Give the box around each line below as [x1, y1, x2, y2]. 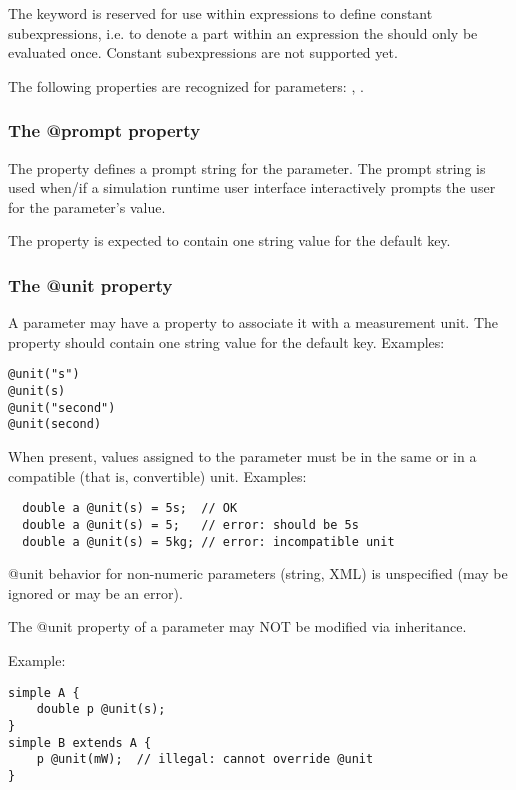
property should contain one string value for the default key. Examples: [8, 331, 445, 352]
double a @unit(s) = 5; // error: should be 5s [22, 517, 359, 532]
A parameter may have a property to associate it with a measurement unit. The [8, 312, 498, 333]
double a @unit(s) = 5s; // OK [22, 501, 238, 516]
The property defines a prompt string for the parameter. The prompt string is [8, 157, 486, 178]
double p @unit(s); [36, 702, 166, 717]
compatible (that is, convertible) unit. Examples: [8, 465, 307, 486]
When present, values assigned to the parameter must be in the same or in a [8, 446, 477, 466]
